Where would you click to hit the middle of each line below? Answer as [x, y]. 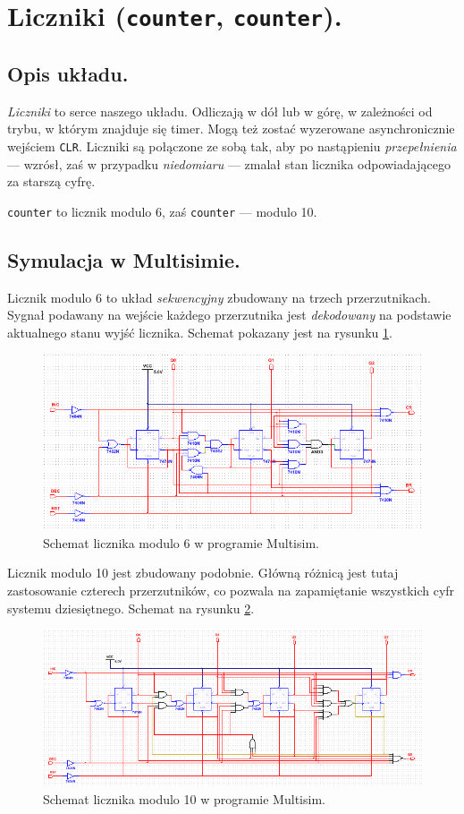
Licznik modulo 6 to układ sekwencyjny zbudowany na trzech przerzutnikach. [219, 297]
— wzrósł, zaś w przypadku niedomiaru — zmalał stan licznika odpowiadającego [229, 163]
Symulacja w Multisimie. [124, 259]
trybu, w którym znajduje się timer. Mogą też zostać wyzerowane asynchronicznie [231, 129]
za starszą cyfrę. [51, 181]
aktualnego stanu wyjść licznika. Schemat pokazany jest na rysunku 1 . [200, 332]
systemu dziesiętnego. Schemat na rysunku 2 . [131, 608]
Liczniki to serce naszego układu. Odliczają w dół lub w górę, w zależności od [220, 111]
